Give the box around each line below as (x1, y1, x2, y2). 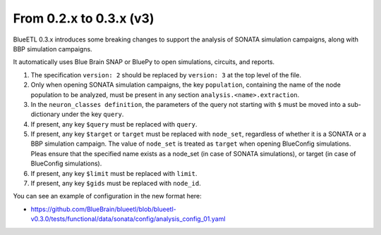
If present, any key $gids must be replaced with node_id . (30, 179, 201, 188)
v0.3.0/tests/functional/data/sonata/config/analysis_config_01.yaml (30, 215, 226, 223)
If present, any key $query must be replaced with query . (30, 120, 198, 128)
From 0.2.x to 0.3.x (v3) (13, 11, 155, 26)
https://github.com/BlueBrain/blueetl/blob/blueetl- (30, 205, 176, 213)
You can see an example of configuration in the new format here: (13, 192, 202, 201)
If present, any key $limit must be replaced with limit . (30, 169, 198, 177)
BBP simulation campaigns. (13, 44, 92, 53)
